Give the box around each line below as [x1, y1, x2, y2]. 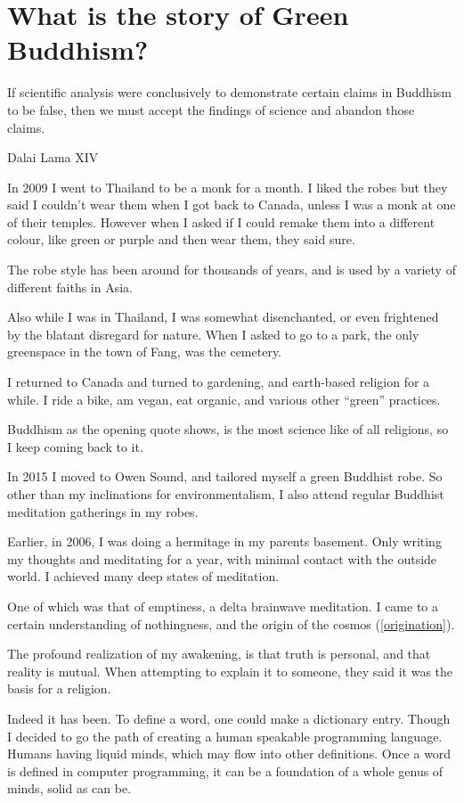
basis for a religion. [7, 679, 111, 698]
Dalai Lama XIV [7, 148, 99, 167]
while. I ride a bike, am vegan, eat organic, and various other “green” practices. [7, 389, 441, 408]
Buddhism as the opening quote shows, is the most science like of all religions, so [7, 420, 449, 438]
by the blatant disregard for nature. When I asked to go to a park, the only [7, 324, 419, 343]
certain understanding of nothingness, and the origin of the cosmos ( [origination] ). [7, 614, 455, 633]
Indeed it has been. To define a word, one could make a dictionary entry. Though [7, 709, 451, 727]
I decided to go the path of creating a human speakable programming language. [7, 726, 443, 745]
